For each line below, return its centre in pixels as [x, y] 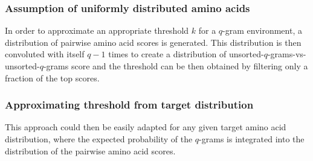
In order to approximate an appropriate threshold [97, 30]
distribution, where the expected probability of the [99, 139]
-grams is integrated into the [252, 139]
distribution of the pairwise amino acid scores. [90, 150]
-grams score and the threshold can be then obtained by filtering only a [176, 66]
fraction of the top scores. [52, 77]
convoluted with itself [45, 54]
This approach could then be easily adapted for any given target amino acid [146, 127]
